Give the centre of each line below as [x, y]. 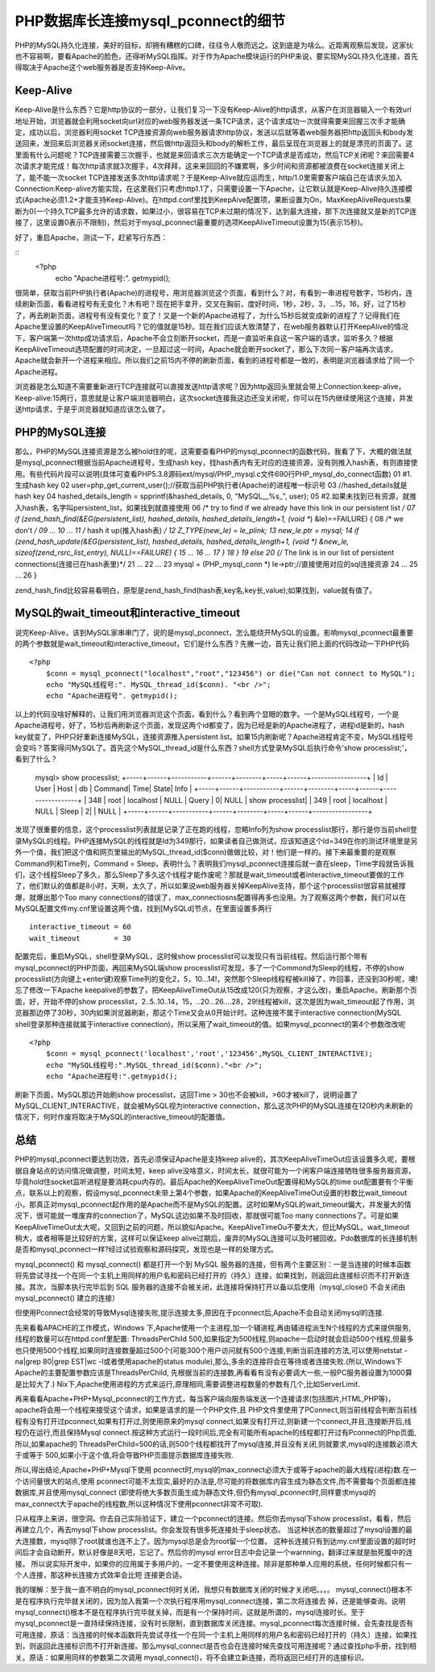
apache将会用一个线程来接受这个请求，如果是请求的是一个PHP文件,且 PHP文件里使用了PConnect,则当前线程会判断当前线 [216, 1410]
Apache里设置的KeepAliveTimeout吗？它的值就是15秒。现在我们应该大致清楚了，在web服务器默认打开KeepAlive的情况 [211, 327]
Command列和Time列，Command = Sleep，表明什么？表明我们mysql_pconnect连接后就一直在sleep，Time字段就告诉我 [214, 863]
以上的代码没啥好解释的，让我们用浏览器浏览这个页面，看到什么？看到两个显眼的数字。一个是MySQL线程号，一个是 [207, 714]
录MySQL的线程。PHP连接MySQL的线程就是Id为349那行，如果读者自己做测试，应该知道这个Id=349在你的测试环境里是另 [216, 841]
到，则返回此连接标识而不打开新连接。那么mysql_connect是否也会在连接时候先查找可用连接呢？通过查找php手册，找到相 [215, 1646]
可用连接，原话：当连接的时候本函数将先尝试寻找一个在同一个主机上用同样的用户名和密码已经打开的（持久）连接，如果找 [216, 1634]
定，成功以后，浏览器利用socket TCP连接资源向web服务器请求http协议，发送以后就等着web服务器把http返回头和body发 [214, 132]
